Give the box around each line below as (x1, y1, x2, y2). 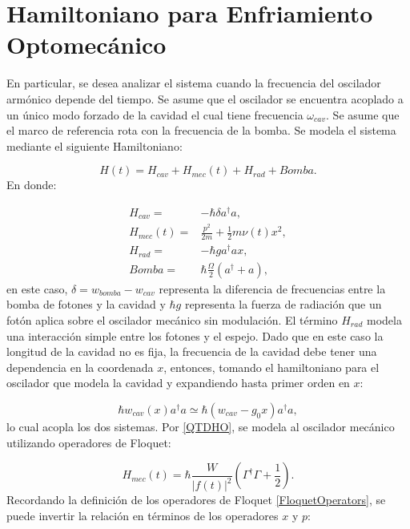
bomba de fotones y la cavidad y (6, 296, 166, 313)
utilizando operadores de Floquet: (6, 434, 171, 450)
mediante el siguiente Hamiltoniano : (6, 137, 183, 154)
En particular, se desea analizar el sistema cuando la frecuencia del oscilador (6, 75, 381, 91)
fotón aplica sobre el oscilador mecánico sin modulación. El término (6, 311, 338, 328)
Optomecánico (6, 28, 167, 61)
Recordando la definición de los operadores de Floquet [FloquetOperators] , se (6, 491, 386, 508)
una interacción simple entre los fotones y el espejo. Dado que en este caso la (6, 327, 384, 344)
